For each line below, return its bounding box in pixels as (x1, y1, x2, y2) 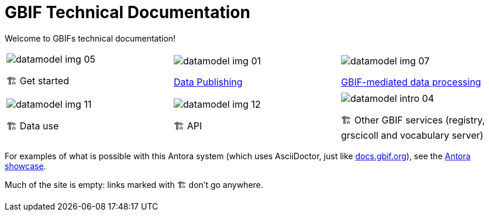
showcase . (5, 160, 46, 171)
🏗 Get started (6, 74, 69, 87)
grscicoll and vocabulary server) (340, 129, 484, 141)
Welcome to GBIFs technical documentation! (5, 33, 176, 43)
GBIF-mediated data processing (340, 76, 481, 88)
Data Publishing (173, 76, 243, 88)
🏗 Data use (6, 119, 59, 132)
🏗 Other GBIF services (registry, (340, 114, 485, 126)
